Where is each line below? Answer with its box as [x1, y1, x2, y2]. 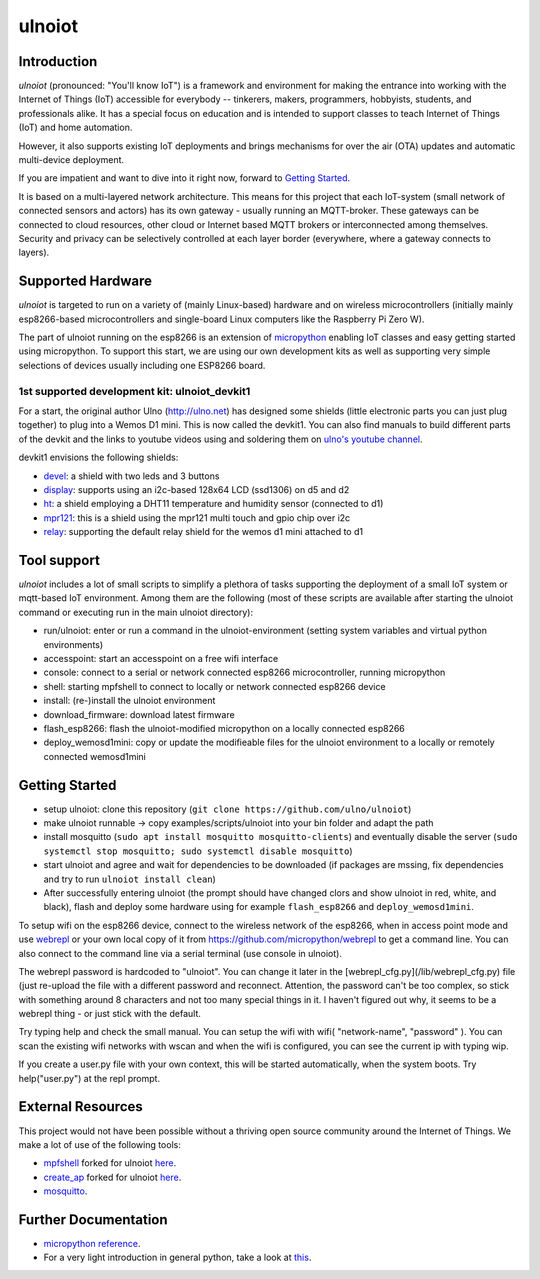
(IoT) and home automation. [18, 121, 133, 134]
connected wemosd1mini [43, 750, 147, 762]
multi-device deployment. [18, 154, 125, 166]
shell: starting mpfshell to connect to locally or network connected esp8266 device [43, 680, 386, 692]
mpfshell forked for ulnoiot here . [43, 1157, 177, 1169]
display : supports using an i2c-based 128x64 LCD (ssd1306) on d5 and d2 [43, 483, 350, 495]
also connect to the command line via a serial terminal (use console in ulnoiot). [18, 947, 342, 959]
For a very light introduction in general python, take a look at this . [43, 1251, 312, 1264]
